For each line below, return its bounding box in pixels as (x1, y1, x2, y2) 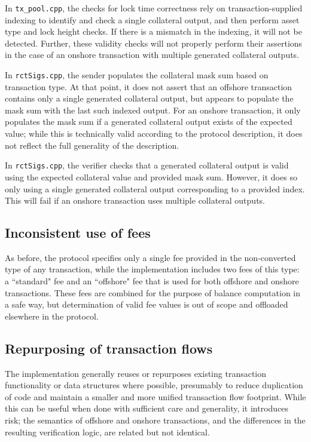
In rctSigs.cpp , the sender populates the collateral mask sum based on (5, 69, 269, 81)
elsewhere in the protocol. (5, 309, 99, 322)
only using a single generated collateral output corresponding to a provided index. (5, 182, 305, 195)
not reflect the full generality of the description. (5, 139, 179, 151)
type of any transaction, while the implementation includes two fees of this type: (5, 263, 300, 275)
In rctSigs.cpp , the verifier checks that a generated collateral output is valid (5, 159, 289, 171)
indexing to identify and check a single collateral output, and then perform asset (5, 13, 300, 26)
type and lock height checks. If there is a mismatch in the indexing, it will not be (5, 25, 302, 38)
